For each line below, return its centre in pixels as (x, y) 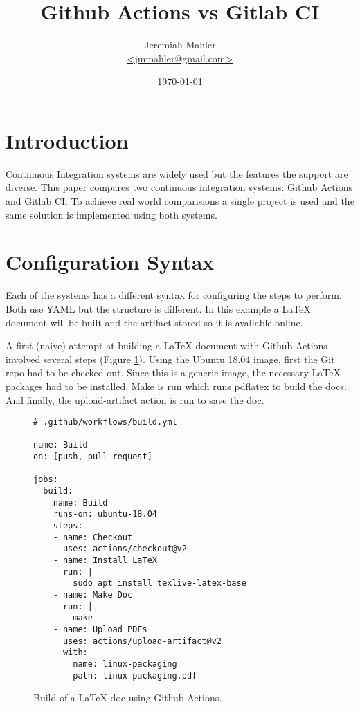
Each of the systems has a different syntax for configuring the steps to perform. (174, 295)
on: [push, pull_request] (93, 457)
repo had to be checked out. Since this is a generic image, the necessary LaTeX (173, 372)
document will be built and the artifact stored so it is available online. (154, 322)
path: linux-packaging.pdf (135, 675)
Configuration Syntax (110, 262)
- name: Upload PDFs (100, 629)
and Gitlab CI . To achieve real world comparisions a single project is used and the (180, 201)
